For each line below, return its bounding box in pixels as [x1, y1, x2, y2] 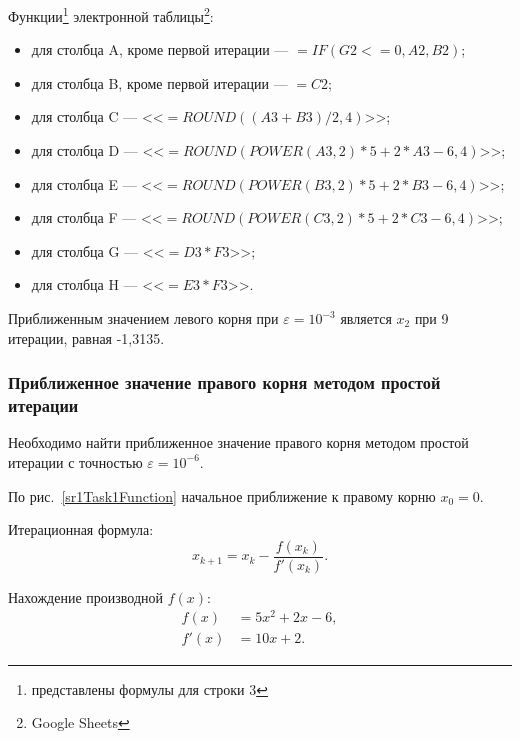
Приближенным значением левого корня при [8, 308, 279, 328]
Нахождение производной [8, 586, 164, 607]
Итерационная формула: [8, 519, 154, 540]
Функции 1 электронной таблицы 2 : [8, 3, 214, 26]
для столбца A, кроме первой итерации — [31, 39, 289, 60]
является [340, 308, 392, 328]
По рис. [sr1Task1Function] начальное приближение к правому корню [8, 485, 436, 506]
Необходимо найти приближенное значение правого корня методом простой [8, 432, 469, 453]
